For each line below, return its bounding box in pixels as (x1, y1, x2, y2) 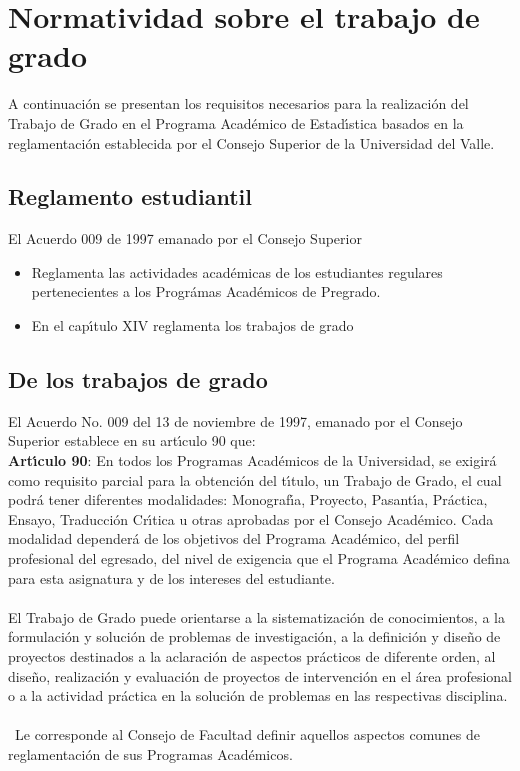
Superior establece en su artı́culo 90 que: (8, 430, 256, 451)
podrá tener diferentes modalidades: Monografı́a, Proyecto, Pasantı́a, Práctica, (8, 489, 488, 510)
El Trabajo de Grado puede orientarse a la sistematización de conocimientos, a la (8, 606, 505, 627)
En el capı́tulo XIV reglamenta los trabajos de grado (31, 315, 354, 336)
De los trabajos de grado (8, 364, 268, 395)
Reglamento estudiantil (8, 181, 252, 212)
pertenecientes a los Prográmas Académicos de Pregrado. (31, 281, 381, 302)
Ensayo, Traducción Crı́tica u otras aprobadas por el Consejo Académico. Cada (8, 508, 494, 529)
